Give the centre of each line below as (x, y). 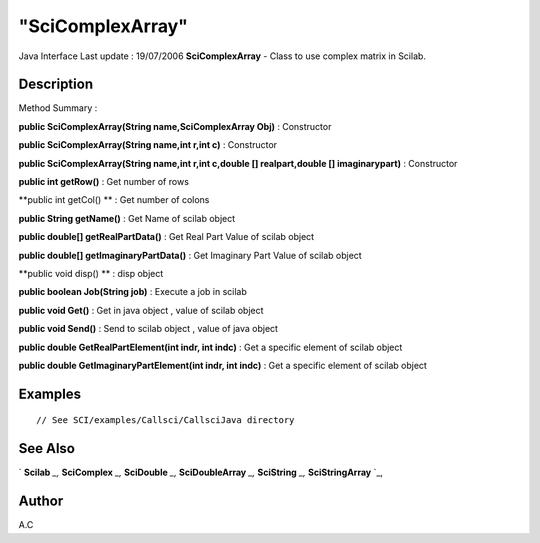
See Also (46, 448)
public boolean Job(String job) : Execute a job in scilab (132, 292)
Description (56, 84)
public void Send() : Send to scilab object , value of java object (148, 329)
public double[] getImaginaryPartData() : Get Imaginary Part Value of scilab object (190, 255)
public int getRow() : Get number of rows (104, 182)
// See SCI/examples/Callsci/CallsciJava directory (165, 420)
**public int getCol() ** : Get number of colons (114, 200)
